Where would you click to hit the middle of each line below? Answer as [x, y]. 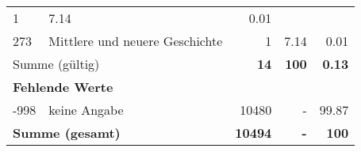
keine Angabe [86, 110]
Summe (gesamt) [67, 133]
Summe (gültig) [56, 64]
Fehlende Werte [63, 87]
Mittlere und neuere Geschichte [136, 41]
